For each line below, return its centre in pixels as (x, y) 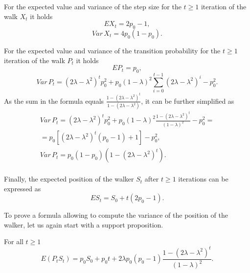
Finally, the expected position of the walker (69, 179)
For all (14, 241)
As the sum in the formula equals (54, 101)
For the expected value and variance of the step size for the (93, 6)
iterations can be (203, 179)
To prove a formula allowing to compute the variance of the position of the (116, 215)
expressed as (23, 188)
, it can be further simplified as (188, 101)
